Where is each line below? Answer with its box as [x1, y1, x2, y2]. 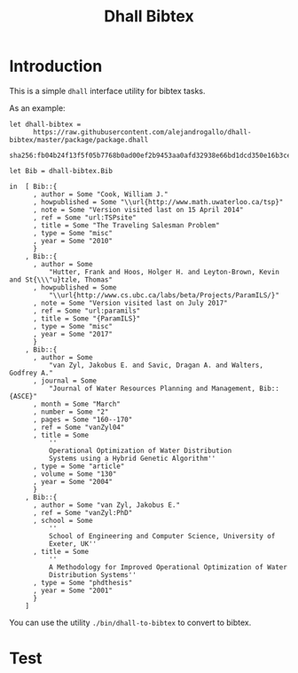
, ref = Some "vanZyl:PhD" [32, 508, 133, 517]
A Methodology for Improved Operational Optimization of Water [48, 562, 288, 572]
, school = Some [32, 516, 93, 525]
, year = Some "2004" [32, 477, 114, 486]
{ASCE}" [9, 392, 38, 400]
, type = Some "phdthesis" [32, 578, 133, 587]
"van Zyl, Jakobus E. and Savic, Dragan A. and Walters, [48, 360, 264, 369]
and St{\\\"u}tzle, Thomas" [9, 275, 114, 284]
